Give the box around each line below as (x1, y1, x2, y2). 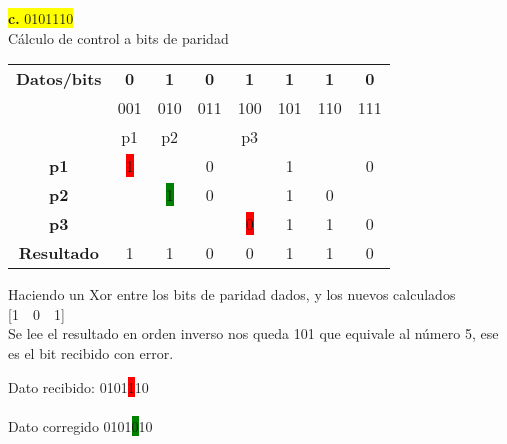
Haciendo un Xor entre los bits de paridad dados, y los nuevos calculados (8, 284, 456, 305)
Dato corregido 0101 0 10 (8, 415, 153, 436)
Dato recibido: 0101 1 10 (8, 376, 149, 397)
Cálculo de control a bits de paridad (8, 27, 229, 48)
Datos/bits (16, 67, 102, 91)
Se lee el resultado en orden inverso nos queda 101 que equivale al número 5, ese (8, 323, 499, 344)
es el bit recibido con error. (8, 342, 174, 363)
